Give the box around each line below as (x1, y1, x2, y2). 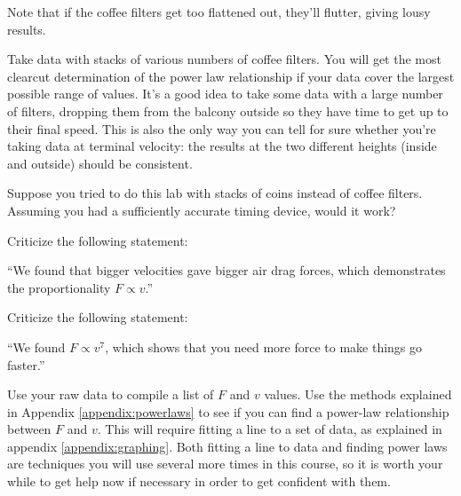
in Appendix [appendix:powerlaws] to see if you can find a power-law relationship (7, 402, 449, 421)
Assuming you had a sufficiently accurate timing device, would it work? (7, 201, 396, 219)
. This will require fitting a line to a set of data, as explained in (97, 420, 442, 438)
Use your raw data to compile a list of (7, 385, 214, 404)
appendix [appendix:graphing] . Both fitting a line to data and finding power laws (7, 437, 448, 455)
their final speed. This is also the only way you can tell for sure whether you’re (7, 119, 436, 138)
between (7, 420, 52, 438)
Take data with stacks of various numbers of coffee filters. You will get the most (7, 50, 441, 68)
